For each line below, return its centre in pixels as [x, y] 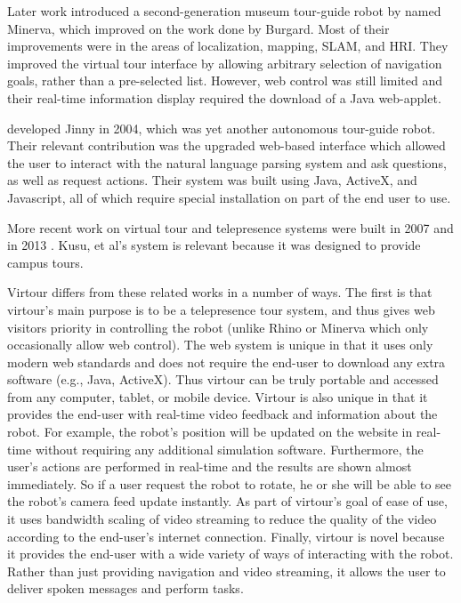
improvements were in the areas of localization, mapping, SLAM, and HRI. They [228, 46]
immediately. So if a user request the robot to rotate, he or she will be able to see [230, 483]
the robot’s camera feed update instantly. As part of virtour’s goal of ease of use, [227, 501]
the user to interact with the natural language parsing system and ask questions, [227, 162]
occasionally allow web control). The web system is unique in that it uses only [220, 345]
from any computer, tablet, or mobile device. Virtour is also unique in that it [218, 396]
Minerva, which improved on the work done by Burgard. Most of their [198, 28]
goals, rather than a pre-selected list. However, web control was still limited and [225, 80]
